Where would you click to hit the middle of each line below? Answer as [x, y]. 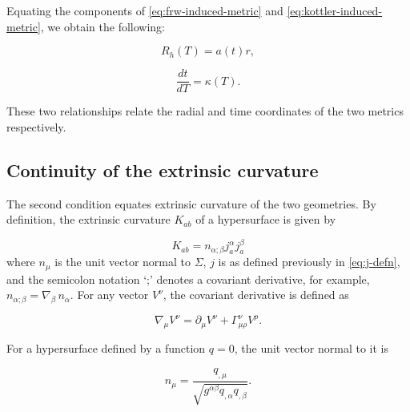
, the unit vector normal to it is [311, 348]
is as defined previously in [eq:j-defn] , [309, 262]
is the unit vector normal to [123, 262]
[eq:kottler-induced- [335, 10]
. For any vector [109, 295]
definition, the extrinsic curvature [88, 219]
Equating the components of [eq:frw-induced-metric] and [145, 10]
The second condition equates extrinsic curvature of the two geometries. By [191, 203]
